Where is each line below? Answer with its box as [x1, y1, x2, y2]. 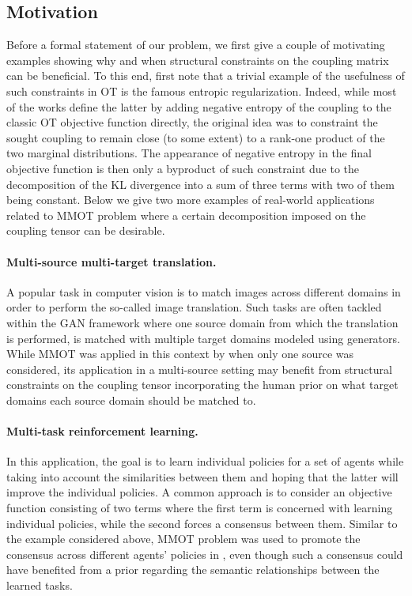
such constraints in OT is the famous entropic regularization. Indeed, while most [6, 82, 397, 99]
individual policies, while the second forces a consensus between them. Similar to [6, 515, 398, 531]
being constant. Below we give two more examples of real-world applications [6, 191, 375, 208]
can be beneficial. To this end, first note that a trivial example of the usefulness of [6, 67, 405, 84]
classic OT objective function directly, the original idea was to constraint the [6, 114, 378, 130]
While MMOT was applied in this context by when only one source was [6, 345, 353, 362]
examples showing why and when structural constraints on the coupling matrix [6, 51, 389, 68]
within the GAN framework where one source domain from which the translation [6, 314, 399, 330]
